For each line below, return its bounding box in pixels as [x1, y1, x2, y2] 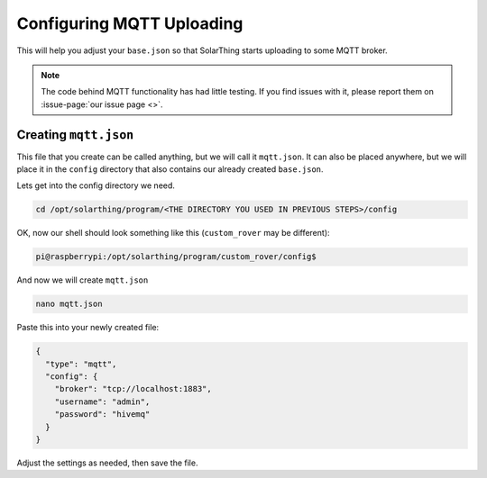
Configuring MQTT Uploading [16, 14, 243, 33]
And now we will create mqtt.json [16, 275, 149, 285]
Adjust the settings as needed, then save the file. [16, 457, 198, 468]
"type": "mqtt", [45, 358, 117, 369]
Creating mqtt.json [16, 127, 134, 142]
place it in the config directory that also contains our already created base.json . [16, 164, 324, 175]
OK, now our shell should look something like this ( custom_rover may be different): [16, 228, 330, 239]
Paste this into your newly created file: [16, 322, 160, 333]
